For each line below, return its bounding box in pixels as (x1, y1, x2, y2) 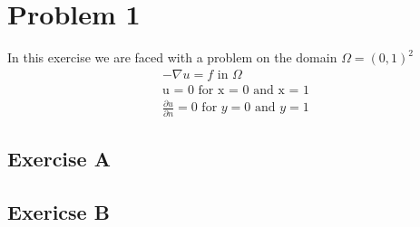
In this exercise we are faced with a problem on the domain (7, 48, 337, 67)
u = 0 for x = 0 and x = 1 (161, 83, 310, 97)
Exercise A (7, 145, 111, 173)
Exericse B (7, 197, 110, 225)
